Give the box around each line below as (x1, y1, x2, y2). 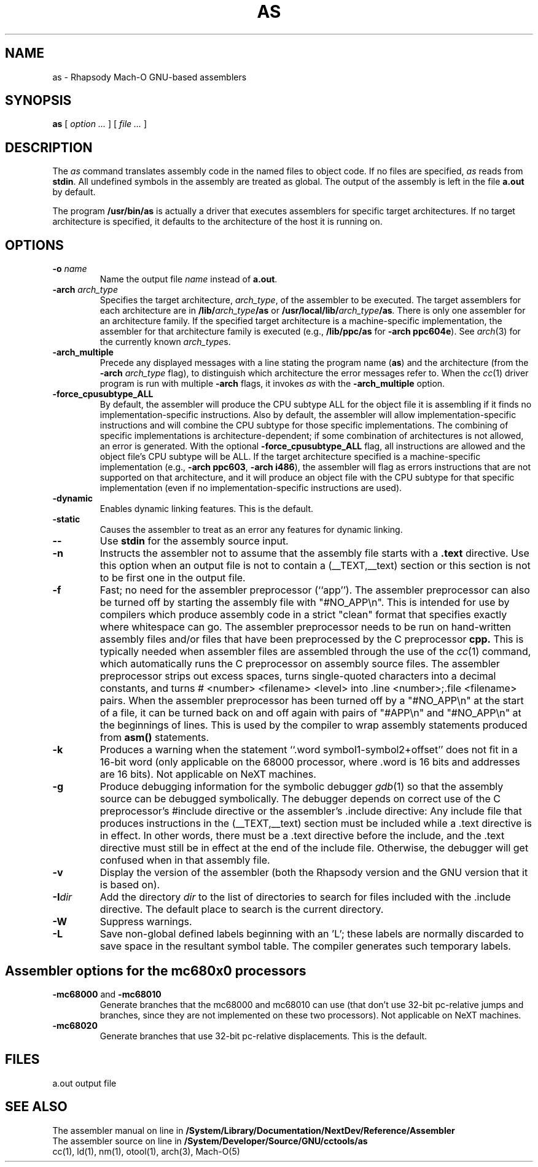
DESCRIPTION (5, 139, 93, 155)
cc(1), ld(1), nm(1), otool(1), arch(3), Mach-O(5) (52, 1146, 240, 1157)
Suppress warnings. (99, 915, 192, 928)
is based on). (99, 878, 160, 891)
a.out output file (52, 1077, 117, 1088)
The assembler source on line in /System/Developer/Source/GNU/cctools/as (52, 1135, 368, 1146)
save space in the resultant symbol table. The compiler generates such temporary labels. (99, 940, 511, 953)
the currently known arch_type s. (99, 336, 231, 347)
